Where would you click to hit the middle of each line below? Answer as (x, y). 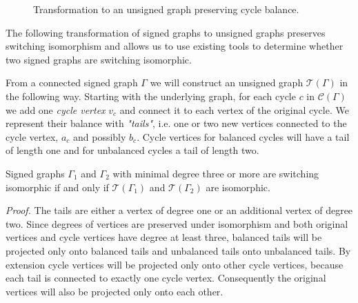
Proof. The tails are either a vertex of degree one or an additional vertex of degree (179, 210)
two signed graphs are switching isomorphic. (99, 59)
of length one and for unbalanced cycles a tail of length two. (132, 150)
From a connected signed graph (72, 82)
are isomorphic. (238, 187)
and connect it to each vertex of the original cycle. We (234, 109)
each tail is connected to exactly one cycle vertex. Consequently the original (166, 278)
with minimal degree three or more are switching (216, 173)
